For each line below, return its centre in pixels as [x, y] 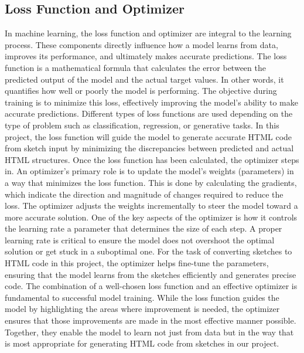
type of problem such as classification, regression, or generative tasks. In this [142, 125]
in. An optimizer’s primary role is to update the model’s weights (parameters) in [149, 171]
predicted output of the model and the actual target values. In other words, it [144, 79]
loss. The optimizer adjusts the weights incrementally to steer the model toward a [151, 206]
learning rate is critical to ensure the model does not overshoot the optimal [140, 240]
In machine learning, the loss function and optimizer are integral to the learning [148, 33]
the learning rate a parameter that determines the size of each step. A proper [144, 228]
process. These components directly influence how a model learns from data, [141, 44]
